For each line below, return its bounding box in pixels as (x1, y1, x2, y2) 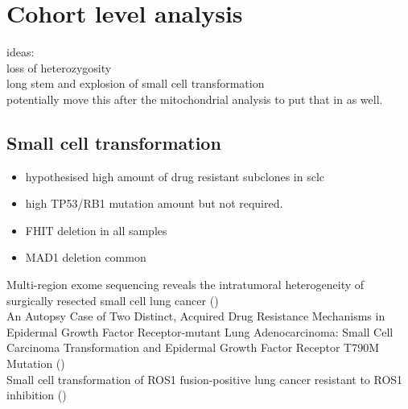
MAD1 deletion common (25, 249, 146, 266)
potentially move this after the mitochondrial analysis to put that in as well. (6, 90, 383, 107)
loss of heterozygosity (6, 59, 112, 76)
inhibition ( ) (6, 386, 67, 403)
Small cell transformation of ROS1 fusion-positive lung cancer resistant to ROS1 (6, 370, 403, 387)
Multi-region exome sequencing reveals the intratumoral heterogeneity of (6, 276, 365, 293)
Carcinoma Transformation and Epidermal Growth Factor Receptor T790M (6, 339, 380, 356)
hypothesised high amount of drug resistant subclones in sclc (25, 167, 325, 184)
